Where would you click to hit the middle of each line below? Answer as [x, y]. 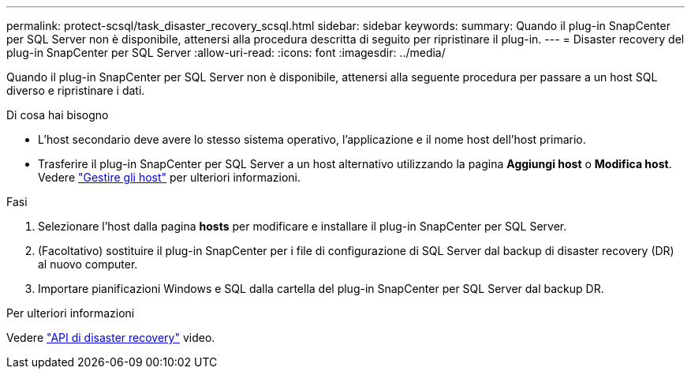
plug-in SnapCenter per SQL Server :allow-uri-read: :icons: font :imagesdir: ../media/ [226, 52]
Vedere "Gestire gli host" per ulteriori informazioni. [170, 177]
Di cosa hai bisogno [58, 115]
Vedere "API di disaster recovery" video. [111, 337]
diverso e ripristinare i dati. [76, 90]
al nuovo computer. [88, 264]
